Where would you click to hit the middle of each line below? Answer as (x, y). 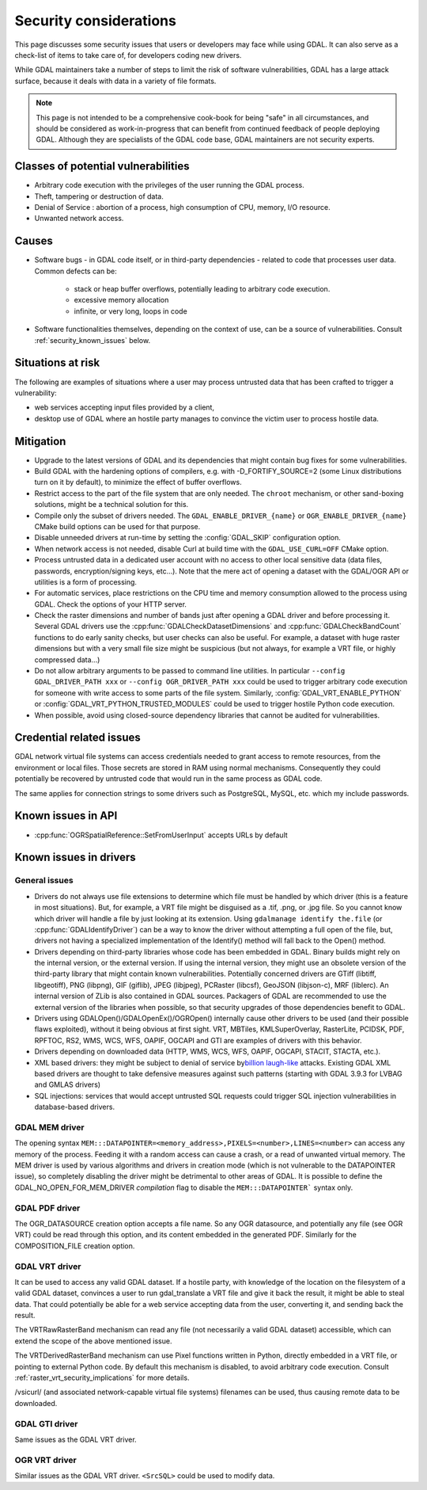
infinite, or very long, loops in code (130, 311)
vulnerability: (36, 393)
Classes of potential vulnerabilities (102, 166)
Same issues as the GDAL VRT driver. (76, 1439)
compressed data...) (67, 659)
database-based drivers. (74, 1107)
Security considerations (96, 21)
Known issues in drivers (75, 857)
